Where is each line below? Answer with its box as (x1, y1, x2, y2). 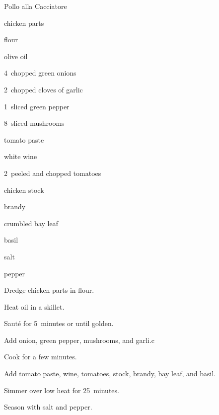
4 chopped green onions (4, 68, 76, 78)
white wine (4, 151, 37, 162)
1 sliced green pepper (4, 101, 70, 111)
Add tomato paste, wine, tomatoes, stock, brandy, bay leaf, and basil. (4, 368, 216, 379)
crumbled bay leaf (4, 218, 58, 228)
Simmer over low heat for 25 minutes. (4, 385, 119, 395)
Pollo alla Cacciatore (4, 1, 67, 11)
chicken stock (4, 184, 44, 195)
